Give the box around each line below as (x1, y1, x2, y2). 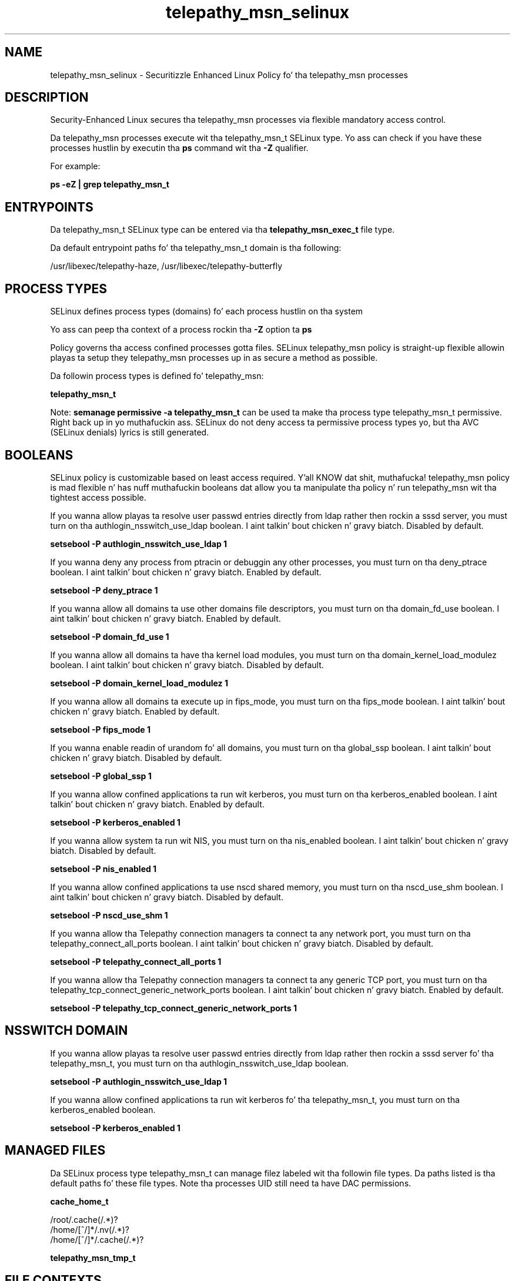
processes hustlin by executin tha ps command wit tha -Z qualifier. (50, 143, 309, 153)
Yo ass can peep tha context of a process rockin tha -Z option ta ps (50, 324, 312, 335)
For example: (50, 161, 101, 172)
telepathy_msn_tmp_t (50, 1252, 136, 1263)
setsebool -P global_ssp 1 (50, 770, 152, 781)
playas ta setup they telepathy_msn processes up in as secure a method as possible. (50, 353, 378, 363)
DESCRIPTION (5, 90, 89, 105)
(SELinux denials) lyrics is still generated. (50, 427, 209, 438)
